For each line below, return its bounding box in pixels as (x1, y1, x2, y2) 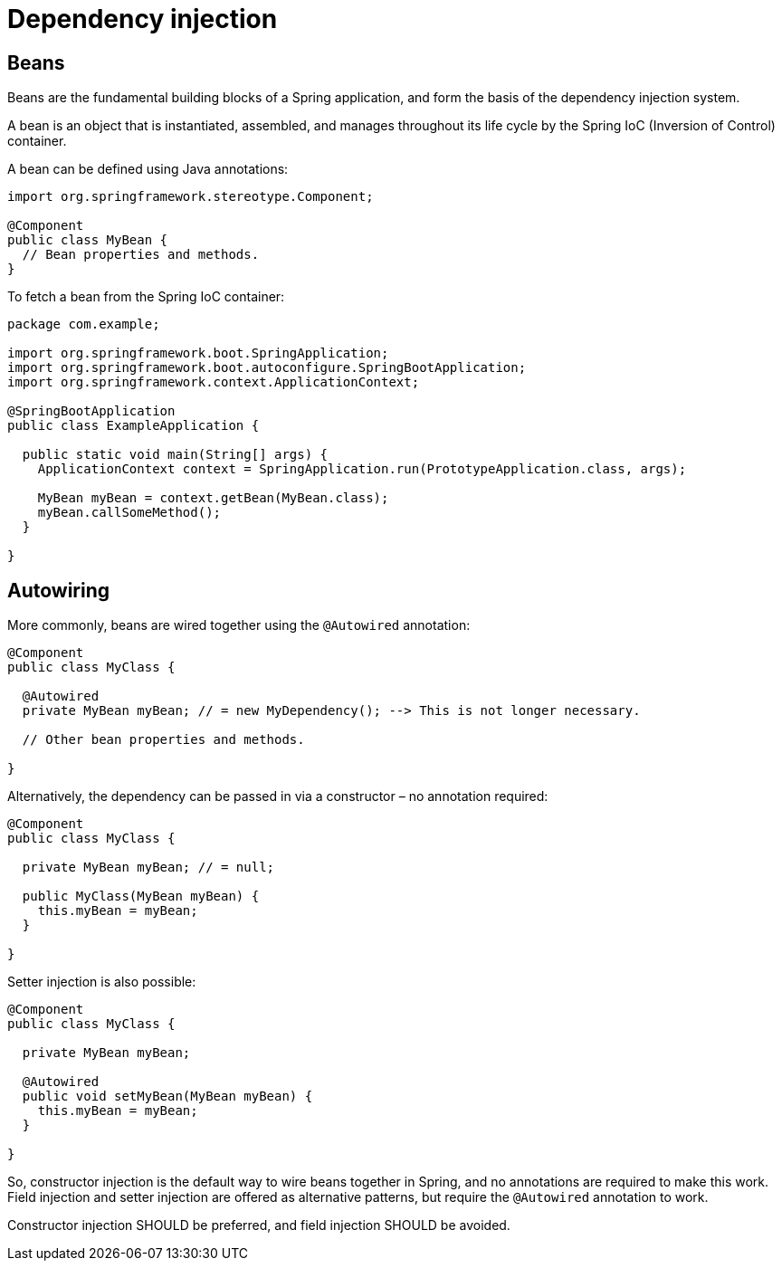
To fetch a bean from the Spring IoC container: (7, 289, 285, 305)
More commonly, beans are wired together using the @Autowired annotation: (7, 617, 471, 634)
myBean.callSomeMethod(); (37, 505, 222, 520)
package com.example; (7, 317, 160, 332)
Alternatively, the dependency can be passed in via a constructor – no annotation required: (7, 788, 548, 805)
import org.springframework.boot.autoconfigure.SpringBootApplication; (7, 360, 527, 376)
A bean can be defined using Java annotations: (7, 161, 289, 177)
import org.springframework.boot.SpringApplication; (7, 346, 389, 361)
